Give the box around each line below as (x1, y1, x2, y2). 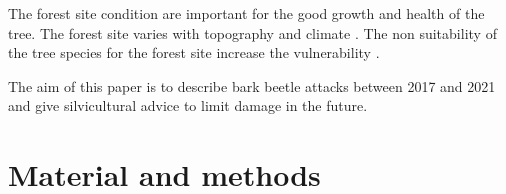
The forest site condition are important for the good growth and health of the (8, 3, 485, 23)
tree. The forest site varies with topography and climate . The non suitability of (8, 22, 497, 43)
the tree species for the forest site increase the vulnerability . (8, 42, 380, 63)
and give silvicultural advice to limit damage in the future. (8, 95, 368, 116)
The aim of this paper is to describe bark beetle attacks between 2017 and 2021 (8, 75, 496, 96)
